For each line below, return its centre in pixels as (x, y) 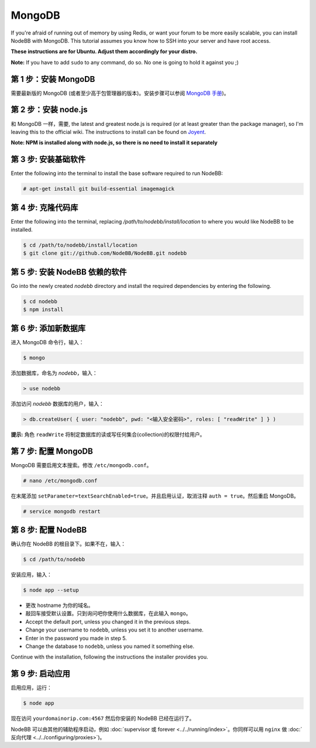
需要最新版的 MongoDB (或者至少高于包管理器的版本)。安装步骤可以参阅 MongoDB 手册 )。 (120, 93)
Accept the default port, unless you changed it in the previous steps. (108, 622)
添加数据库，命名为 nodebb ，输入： (54, 373)
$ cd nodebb (40, 301)
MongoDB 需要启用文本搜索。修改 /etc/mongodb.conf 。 (81, 465)
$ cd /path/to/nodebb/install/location (80, 245)
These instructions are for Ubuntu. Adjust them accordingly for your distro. (104, 52)
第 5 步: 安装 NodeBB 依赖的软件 (69, 272)
